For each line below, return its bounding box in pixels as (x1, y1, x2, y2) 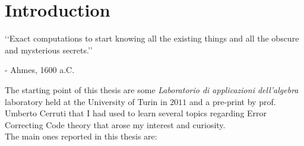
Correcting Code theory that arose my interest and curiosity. (5, 118, 226, 131)
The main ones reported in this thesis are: (5, 130, 157, 142)
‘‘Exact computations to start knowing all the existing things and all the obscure (5, 32, 299, 45)
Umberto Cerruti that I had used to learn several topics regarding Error (5, 107, 267, 119)
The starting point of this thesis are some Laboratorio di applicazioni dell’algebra (5, 83, 299, 96)
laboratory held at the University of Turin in (5, 95, 167, 107)
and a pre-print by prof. (189, 95, 276, 107)
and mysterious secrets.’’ (5, 43, 93, 56)
